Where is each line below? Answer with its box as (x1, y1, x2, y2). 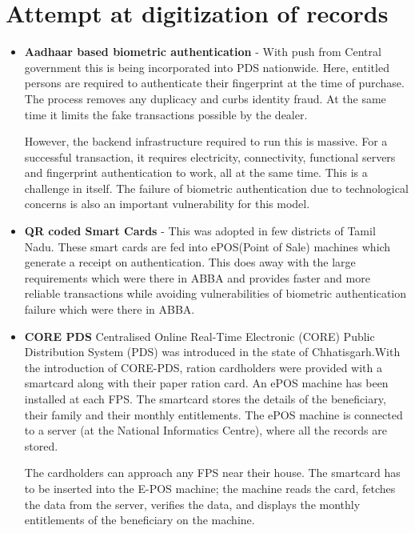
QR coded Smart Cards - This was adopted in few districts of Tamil (24, 222, 376, 239)
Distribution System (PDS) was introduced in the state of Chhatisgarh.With (24, 343, 401, 360)
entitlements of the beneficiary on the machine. (24, 511, 255, 528)
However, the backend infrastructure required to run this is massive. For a (24, 133, 388, 150)
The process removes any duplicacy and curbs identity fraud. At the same (24, 90, 386, 106)
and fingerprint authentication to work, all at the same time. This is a (24, 164, 368, 181)
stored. (24, 437, 58, 454)
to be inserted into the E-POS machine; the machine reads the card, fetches (24, 479, 396, 496)
